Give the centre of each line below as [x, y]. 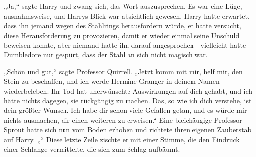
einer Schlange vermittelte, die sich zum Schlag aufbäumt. [92, 149]
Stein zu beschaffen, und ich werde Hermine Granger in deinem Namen [112, 81]
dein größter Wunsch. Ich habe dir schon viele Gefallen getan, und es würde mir [126, 110]
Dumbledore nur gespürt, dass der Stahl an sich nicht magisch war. [106, 54]
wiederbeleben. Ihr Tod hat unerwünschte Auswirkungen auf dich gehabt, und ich [128, 90]
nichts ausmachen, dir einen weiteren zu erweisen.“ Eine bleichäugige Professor [123, 120]
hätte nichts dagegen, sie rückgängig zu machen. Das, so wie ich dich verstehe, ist [128, 100]
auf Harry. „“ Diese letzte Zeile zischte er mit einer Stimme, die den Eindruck [122, 139]
